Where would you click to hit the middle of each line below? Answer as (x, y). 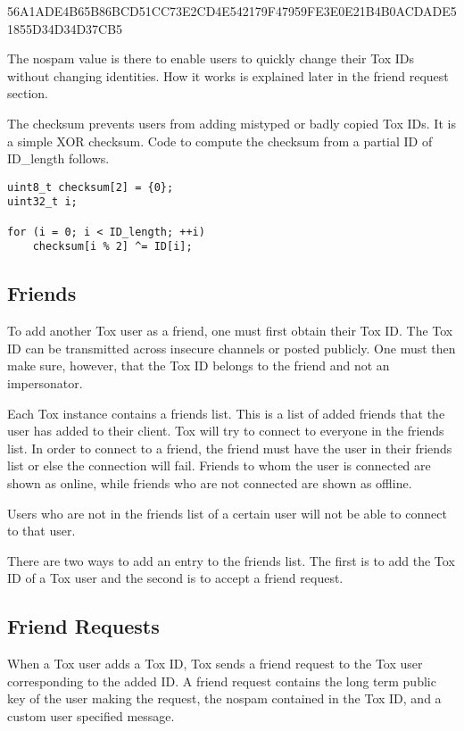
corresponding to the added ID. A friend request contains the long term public (222, 681)
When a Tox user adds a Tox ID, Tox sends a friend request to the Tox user (215, 664)
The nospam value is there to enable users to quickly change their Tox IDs (211, 58)
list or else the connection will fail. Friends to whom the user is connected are (219, 465)
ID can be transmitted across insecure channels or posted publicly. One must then (232, 348)
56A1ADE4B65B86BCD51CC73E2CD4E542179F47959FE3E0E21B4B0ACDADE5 (232, 11)
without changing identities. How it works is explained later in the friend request (228, 75)
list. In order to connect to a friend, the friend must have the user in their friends (230, 448)
